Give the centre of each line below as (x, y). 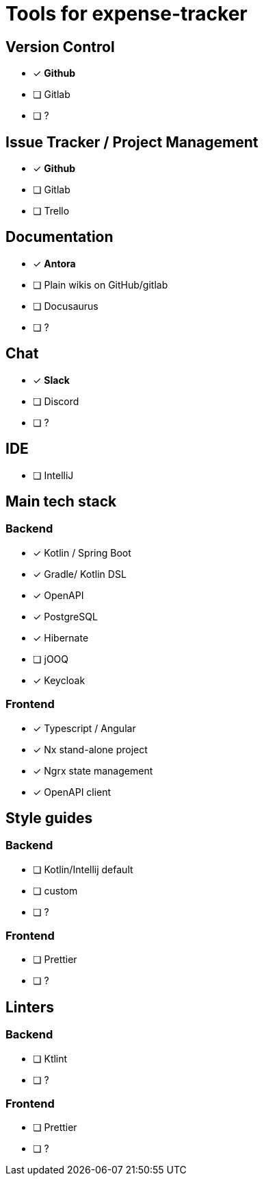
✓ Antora (54, 263)
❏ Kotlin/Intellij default (83, 869)
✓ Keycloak (59, 680)
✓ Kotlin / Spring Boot (82, 552)
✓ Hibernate (61, 637)
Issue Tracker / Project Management (132, 142)
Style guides (49, 818)
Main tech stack (61, 501)
